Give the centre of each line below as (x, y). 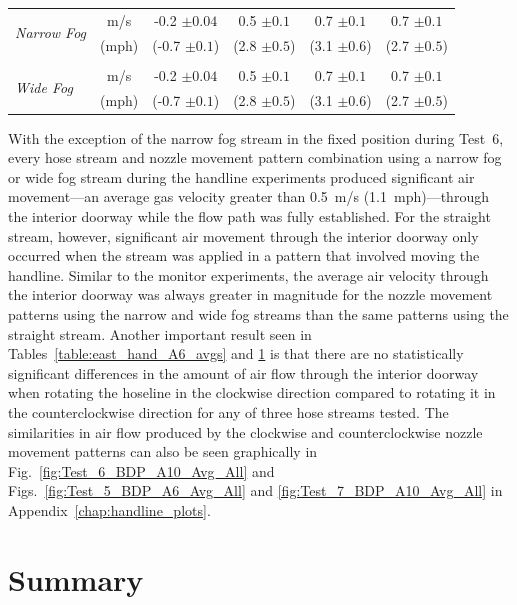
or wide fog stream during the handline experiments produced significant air (241, 176)
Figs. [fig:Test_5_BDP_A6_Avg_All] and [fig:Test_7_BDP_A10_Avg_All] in (255, 490)
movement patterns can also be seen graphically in (163, 451)
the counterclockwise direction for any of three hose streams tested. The (228, 411)
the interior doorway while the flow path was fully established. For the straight (249, 216)
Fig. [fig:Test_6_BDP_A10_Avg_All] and (141, 470)
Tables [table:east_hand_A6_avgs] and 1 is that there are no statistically (236, 353)
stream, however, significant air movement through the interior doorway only (243, 235)
